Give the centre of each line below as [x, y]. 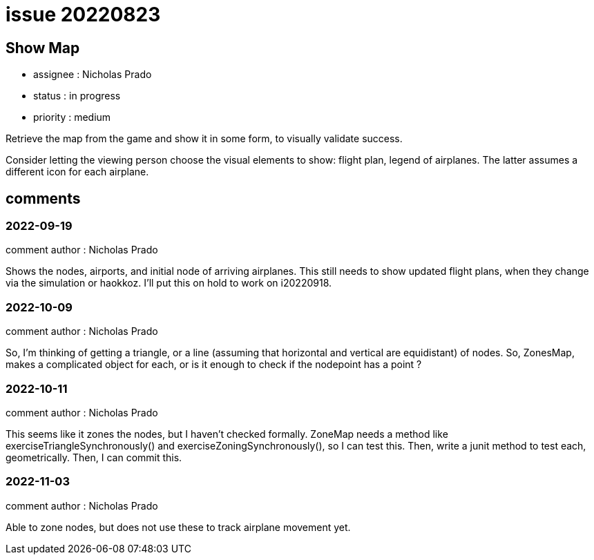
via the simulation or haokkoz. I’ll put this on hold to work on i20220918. [169, 283]
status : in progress [77, 96]
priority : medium [72, 117]
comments [43, 198]
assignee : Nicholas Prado [93, 75]
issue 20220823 [83, 15]
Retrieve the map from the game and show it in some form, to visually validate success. [204, 139]
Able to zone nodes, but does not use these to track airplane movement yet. [178, 527]
